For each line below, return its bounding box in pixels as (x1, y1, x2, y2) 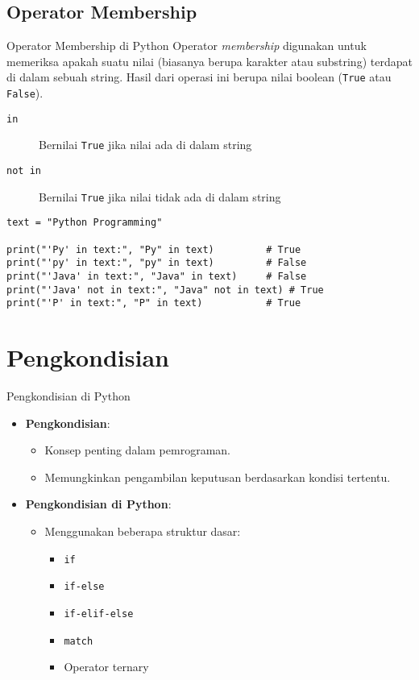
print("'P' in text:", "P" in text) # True (6, 297, 301, 309)
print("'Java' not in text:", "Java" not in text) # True (6, 284, 324, 296)
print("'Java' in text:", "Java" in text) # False (6, 270, 307, 282)
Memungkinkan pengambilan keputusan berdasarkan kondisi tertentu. (44, 468, 391, 485)
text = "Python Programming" (6, 217, 163, 229)
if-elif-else (64, 607, 134, 620)
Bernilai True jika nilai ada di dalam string (39, 136, 252, 153)
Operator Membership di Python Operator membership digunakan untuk (6, 37, 367, 54)
